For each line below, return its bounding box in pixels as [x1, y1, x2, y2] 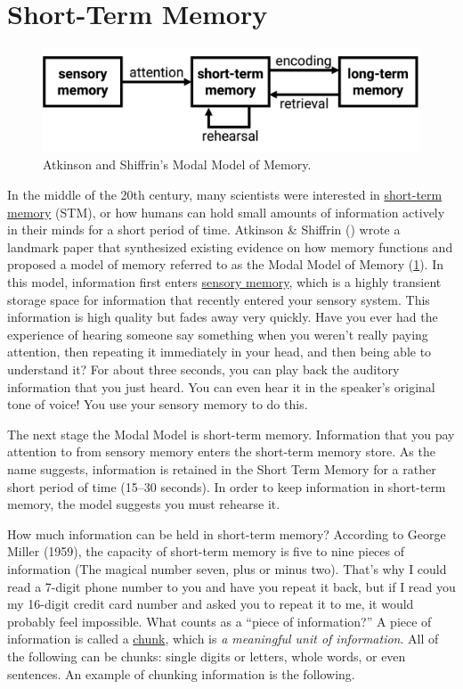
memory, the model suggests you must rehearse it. [7, 495, 280, 513]
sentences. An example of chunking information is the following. [7, 664, 355, 683]
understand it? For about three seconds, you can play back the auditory [7, 360, 400, 379]
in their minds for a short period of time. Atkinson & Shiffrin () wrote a [7, 220, 401, 239]
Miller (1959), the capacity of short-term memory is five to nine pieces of [7, 542, 405, 561]
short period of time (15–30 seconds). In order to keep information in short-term [7, 477, 446, 496]
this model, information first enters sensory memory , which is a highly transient [7, 273, 442, 291]
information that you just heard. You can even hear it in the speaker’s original [7, 377, 435, 396]
